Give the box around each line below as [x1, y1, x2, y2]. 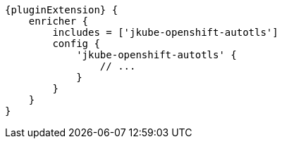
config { [52, 38, 100, 49]
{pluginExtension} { [5, 4, 118, 15]
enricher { [28, 15, 89, 27]
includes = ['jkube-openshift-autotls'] [52, 27, 278, 38]
